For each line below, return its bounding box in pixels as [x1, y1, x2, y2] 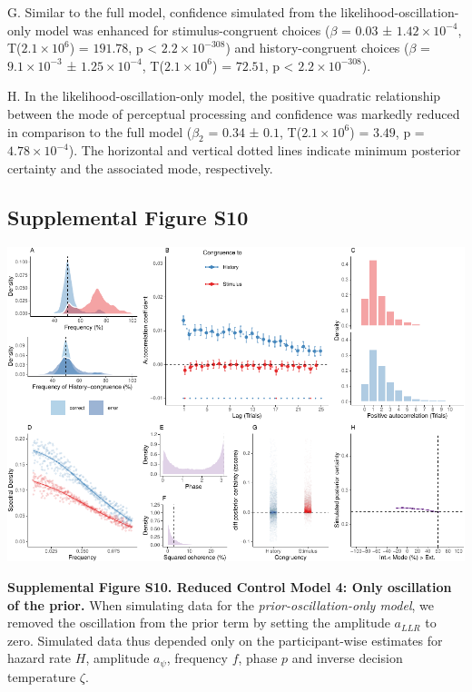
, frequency [166, 648, 228, 667]
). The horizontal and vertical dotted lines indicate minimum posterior [68, 141, 461, 160]
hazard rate [7, 648, 72, 667]
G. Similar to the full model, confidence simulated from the [7, 3, 337, 21]
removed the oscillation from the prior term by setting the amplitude [7, 613, 390, 632]
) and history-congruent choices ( [225, 38, 409, 57]
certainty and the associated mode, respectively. [7, 158, 273, 177]
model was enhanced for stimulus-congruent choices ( [34, 20, 330, 39]
